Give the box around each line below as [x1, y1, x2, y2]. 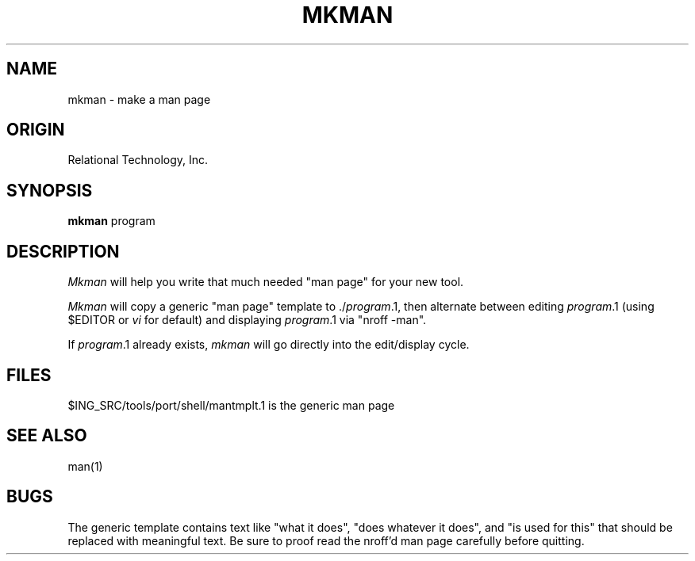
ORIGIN [6, 120, 65, 140]
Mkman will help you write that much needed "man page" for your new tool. [67, 275, 464, 289]
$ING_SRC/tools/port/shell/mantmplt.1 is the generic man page [67, 398, 395, 412]
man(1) [67, 459, 103, 473]
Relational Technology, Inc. [67, 153, 209, 167]
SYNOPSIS [6, 180, 93, 200]
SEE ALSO [6, 426, 87, 446]
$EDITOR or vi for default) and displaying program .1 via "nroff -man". [67, 313, 427, 327]
